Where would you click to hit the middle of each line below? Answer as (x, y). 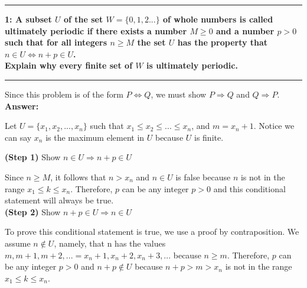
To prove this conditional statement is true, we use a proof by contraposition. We (152, 232)
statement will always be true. (59, 200)
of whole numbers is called (218, 19)
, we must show (179, 94)
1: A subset (28, 19)
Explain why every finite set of (69, 65)
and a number (245, 30)
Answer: (22, 106)
